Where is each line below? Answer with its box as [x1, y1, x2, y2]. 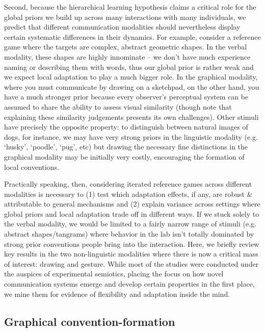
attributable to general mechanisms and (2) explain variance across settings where [4, 198, 260, 209]
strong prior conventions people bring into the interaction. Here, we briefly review [4, 238, 259, 249]
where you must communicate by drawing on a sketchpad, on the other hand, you [4, 81, 259, 92]
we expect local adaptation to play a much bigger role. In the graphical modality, [4, 71, 258, 82]
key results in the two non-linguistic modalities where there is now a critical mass [4, 248, 258, 259]
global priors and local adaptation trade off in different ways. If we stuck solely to [4, 208, 259, 219]
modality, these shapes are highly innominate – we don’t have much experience [4, 51, 251, 62]
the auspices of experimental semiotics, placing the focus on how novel [4, 268, 224, 279]
